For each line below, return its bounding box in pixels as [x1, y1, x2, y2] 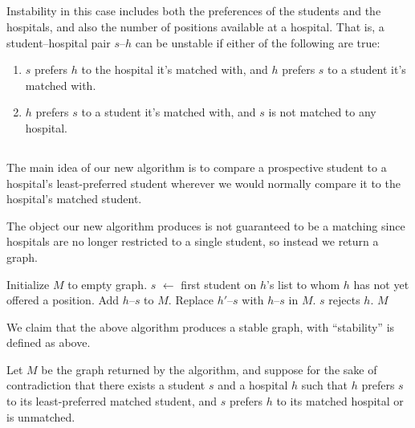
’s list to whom [266, 275, 340, 292]
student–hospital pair [6, 34, 111, 51]
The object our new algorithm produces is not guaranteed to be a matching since [6, 217, 405, 234]
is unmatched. [6, 408, 75, 425]
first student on [181, 275, 257, 292]
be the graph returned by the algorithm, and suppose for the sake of [41, 361, 377, 377]
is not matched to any [268, 104, 376, 120]
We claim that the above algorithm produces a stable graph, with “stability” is [6, 318, 395, 335]
